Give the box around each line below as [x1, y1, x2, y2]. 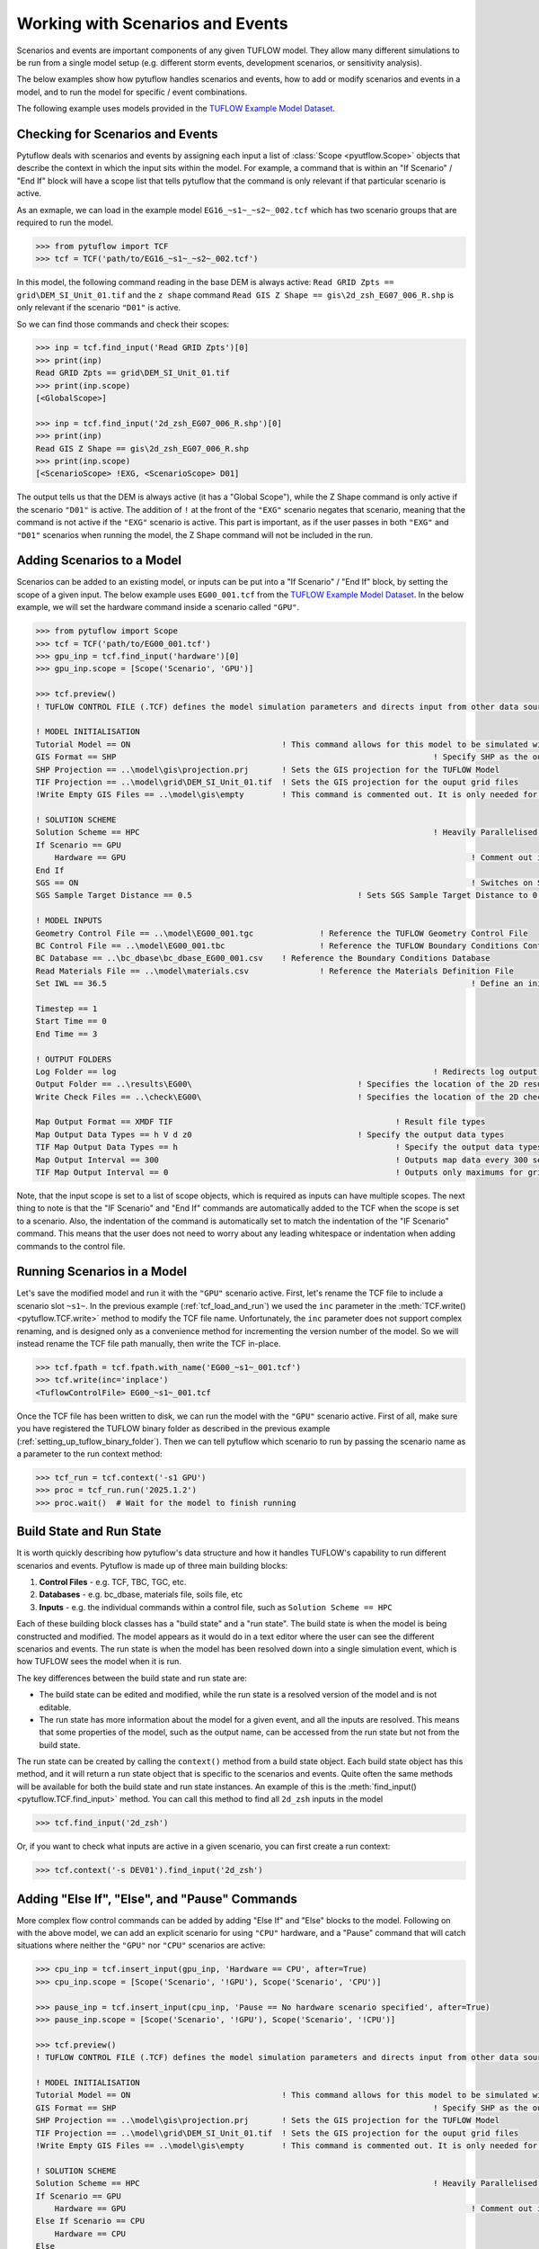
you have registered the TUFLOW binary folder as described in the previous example [16, 1423, 331, 1434]
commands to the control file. [16, 1241, 126, 1251]
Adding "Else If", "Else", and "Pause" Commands [16, 1891, 298, 1906]
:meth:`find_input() [348, 1781, 417, 1792]
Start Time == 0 [35, 1017, 108, 1026]
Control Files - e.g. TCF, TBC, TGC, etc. [39, 1577, 187, 1587]
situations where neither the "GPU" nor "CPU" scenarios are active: [16, 1940, 266, 1951]
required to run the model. [16, 217, 114, 228]
